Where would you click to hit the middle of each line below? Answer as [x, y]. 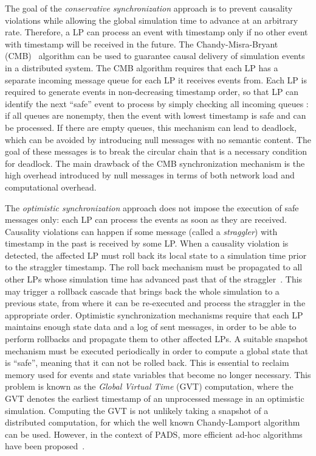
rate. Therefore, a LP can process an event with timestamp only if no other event [156, 32]
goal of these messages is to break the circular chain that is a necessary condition [156, 151]
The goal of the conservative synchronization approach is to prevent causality [149, 8]
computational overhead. [51, 187]
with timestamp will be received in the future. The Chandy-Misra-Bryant [142, 44]
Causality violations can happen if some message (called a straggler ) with [141, 231]
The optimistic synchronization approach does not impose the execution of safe [152, 207]
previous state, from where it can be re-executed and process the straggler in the [155, 303]
